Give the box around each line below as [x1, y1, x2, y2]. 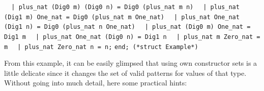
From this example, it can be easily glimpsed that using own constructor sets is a [4, 58, 257, 68]
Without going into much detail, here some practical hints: [4, 77, 187, 88]
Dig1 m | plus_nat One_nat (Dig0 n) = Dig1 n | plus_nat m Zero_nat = [4, 33, 260, 40]
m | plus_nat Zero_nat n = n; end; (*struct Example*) [4, 43, 198, 51]
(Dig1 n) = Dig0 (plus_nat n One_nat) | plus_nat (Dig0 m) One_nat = [4, 23, 251, 31]
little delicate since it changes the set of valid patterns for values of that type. [4, 67, 247, 78]
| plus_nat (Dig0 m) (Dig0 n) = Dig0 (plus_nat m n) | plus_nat [11, 4, 240, 11]
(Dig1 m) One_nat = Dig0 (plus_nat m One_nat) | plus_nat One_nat [4, 13, 240, 21]
